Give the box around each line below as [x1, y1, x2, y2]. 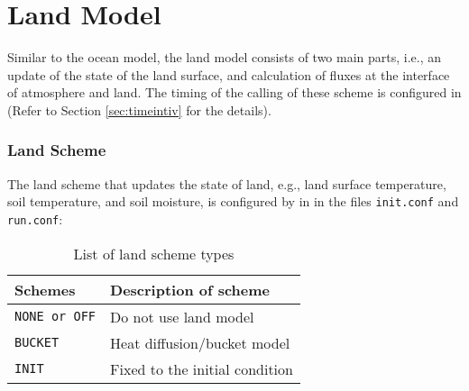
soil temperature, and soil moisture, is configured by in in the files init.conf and [7, 192, 459, 211]
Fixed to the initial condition [110, 358, 293, 379]
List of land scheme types [73, 242, 234, 264]
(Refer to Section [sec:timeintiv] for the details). [7, 100, 271, 119]
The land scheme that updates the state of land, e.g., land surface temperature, [7, 174, 446, 193]
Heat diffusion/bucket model [110, 332, 290, 353]
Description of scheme [110, 278, 271, 300]
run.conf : [7, 209, 63, 228]
